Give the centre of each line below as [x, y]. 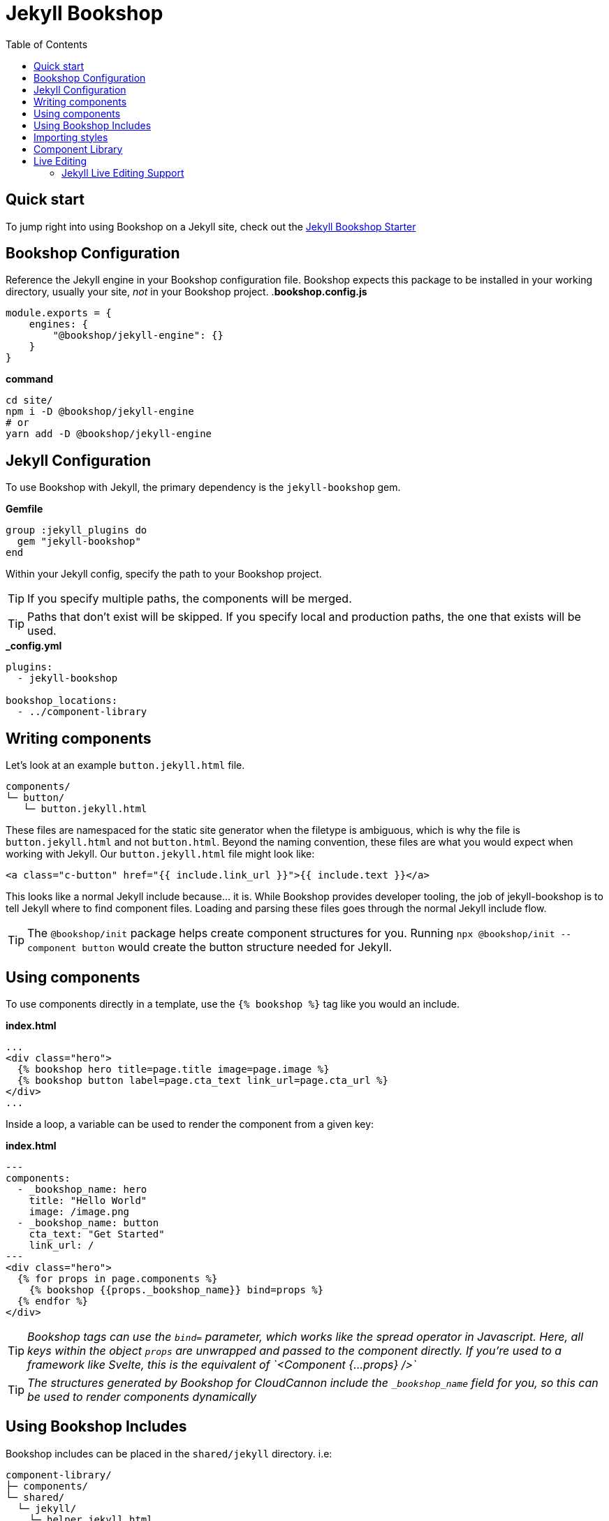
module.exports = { [59, 313]
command [30, 379]
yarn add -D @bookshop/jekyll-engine [109, 434]
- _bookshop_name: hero [82, 1189]
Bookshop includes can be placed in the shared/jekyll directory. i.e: [169, 1453]
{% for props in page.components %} [117, 1278]
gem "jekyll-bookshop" [79, 542]
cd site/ [29, 401]
